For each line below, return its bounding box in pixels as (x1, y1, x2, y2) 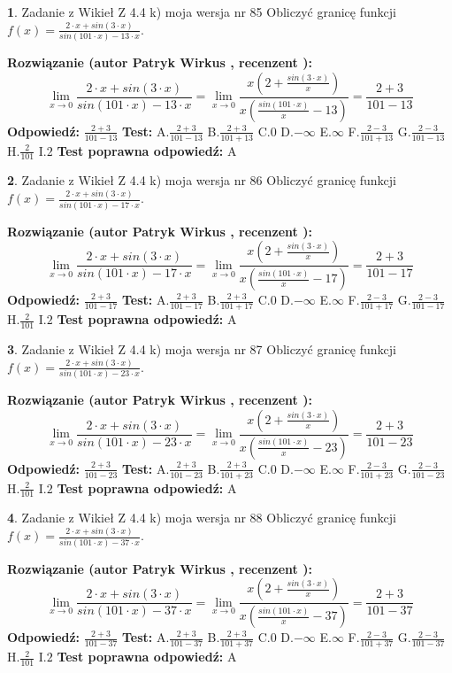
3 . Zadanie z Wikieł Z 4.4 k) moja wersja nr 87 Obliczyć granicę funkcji (7, 339, 396, 358)
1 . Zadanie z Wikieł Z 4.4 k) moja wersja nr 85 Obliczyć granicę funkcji (7, 3, 396, 20)
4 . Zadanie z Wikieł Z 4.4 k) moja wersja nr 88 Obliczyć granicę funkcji (7, 508, 396, 527)
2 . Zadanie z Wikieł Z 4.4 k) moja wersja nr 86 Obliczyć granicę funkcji (7, 171, 396, 190)
